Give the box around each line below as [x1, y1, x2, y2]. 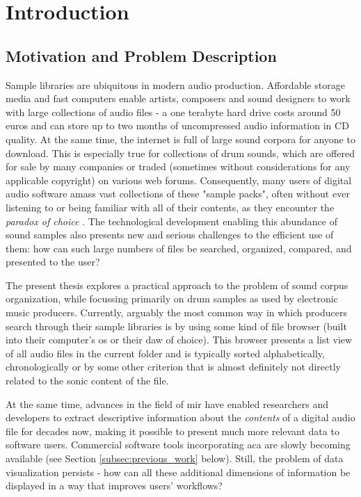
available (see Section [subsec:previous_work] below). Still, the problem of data [6, 451, 344, 466]
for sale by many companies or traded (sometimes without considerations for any [6, 159, 351, 174]
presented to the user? [6, 254, 100, 269]
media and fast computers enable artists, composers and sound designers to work [6, 91, 351, 106]
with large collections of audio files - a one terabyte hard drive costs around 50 [6, 104, 341, 119]
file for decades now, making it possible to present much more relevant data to [6, 423, 339, 438]
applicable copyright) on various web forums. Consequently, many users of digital [6, 172, 352, 187]
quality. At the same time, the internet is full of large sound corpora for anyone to [6, 131, 355, 146]
